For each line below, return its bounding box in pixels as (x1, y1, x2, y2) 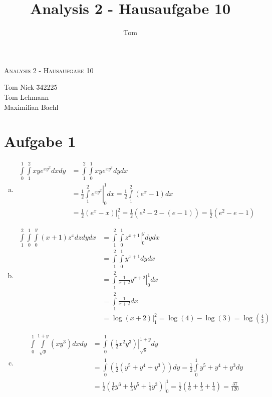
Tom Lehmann (4, 91, 49, 102)
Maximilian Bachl (4, 101, 59, 112)
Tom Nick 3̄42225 (4, 82, 58, 92)
